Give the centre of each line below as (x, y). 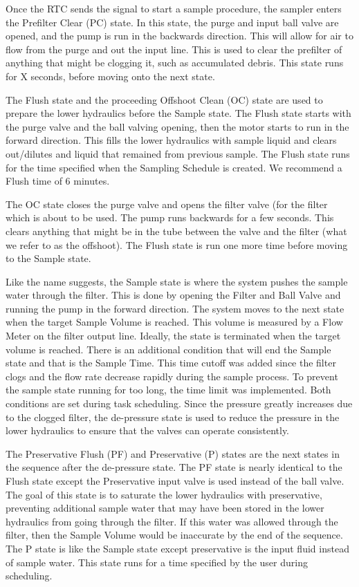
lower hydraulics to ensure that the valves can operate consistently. (148, 430)
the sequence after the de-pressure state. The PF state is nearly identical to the (174, 467)
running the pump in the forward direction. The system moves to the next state (175, 308)
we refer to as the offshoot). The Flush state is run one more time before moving (177, 244)
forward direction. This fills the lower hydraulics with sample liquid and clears (171, 140)
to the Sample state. (48, 258)
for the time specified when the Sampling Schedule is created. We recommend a (174, 167)
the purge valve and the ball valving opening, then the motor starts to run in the (177, 126)
